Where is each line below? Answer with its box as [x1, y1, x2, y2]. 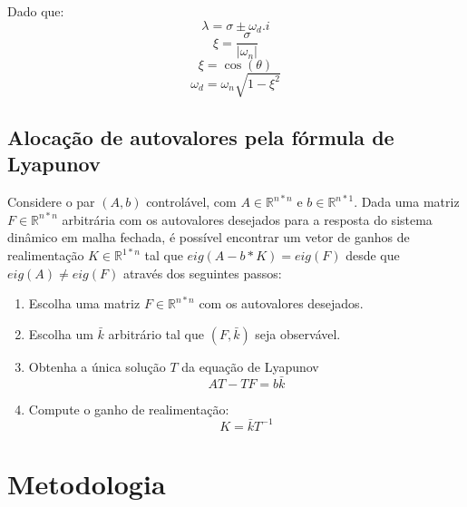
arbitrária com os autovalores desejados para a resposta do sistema [62, 210, 433, 229]
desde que [345, 246, 400, 265]
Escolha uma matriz [28, 294, 141, 313]
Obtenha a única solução [28, 356, 166, 375]
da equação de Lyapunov [181, 356, 319, 375]
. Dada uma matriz [354, 192, 460, 211]
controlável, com [146, 192, 237, 211]
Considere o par [7, 192, 95, 211]
